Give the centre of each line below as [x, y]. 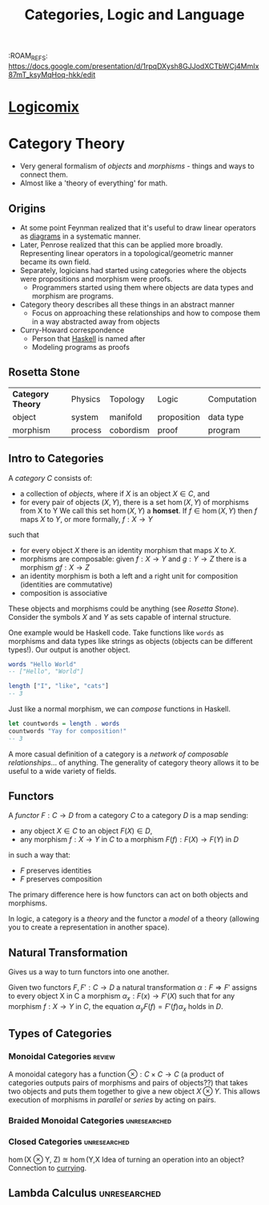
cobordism [129, 429]
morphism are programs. [72, 295]
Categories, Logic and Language [134, 15]
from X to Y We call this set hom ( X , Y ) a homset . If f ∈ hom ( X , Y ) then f [139, 511]
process [86, 429]
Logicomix [44, 107]
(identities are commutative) [66, 584]
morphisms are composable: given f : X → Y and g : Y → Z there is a [133, 559]
